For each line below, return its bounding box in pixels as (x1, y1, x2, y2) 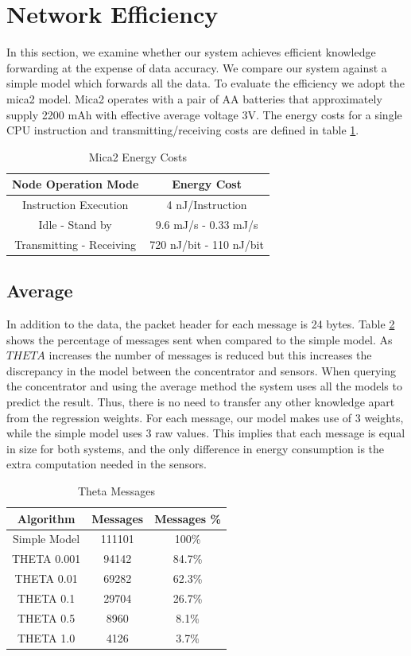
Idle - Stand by (38, 215, 112, 232)
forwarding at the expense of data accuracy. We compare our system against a (6, 59, 387, 76)
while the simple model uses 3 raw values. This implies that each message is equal (6, 425, 405, 441)
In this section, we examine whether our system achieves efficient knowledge (6, 44, 376, 60)
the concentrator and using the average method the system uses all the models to (6, 378, 402, 394)
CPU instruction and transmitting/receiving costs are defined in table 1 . (6, 122, 359, 138)
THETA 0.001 (12, 550, 81, 567)
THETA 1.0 (17, 629, 76, 646)
